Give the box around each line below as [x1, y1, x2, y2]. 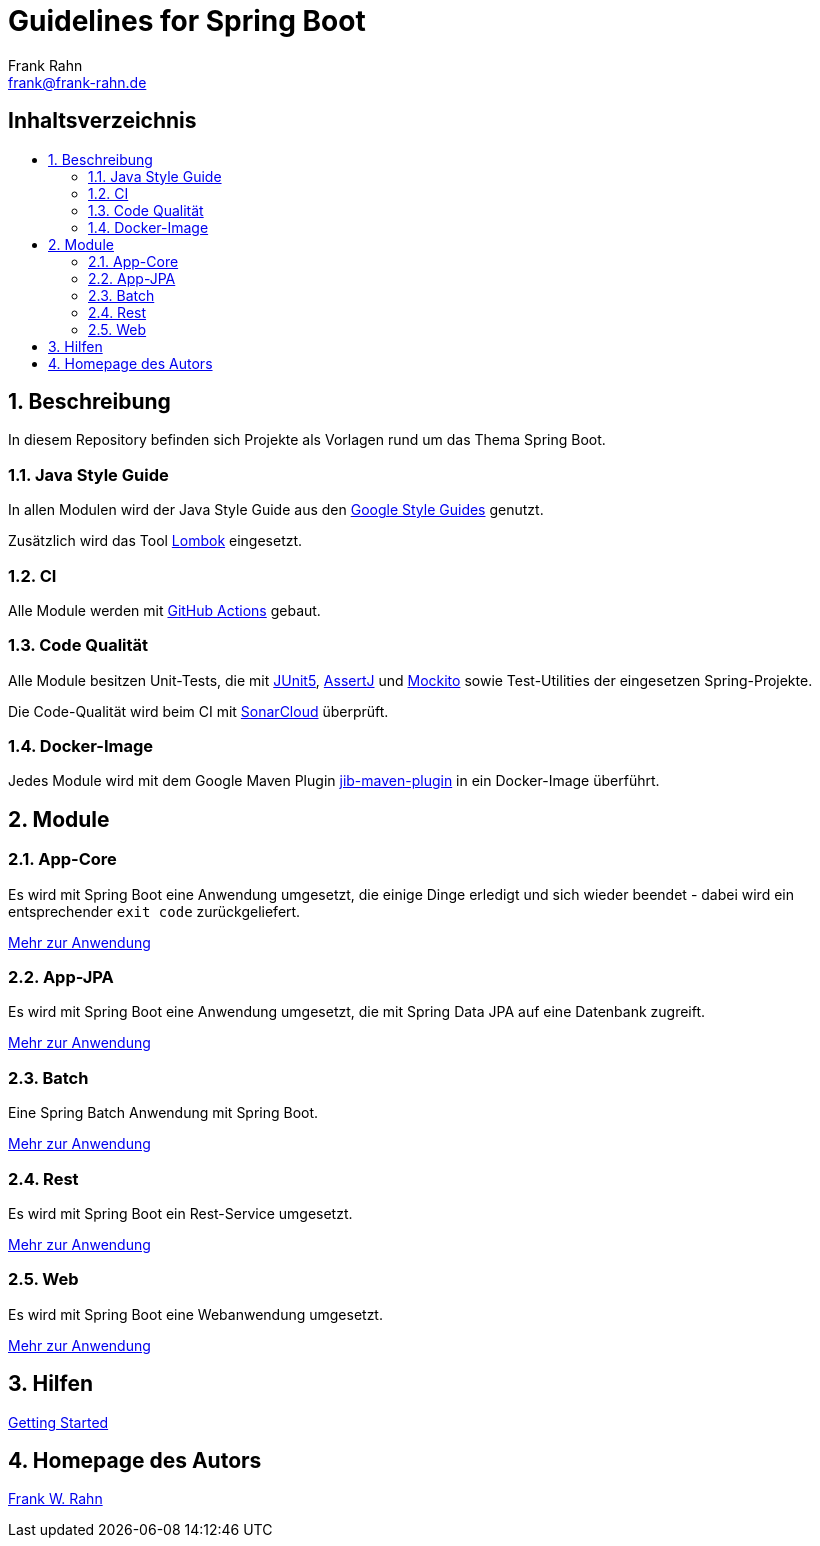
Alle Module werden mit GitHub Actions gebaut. [8, 601, 321, 619]
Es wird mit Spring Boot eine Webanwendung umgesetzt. [8, 1305, 383, 1323]
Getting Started [8, 1413, 109, 1431]
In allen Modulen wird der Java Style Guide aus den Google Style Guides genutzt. [8, 501, 544, 519]
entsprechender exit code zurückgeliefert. [8, 902, 301, 920]
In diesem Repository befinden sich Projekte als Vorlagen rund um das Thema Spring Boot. [8, 431, 606, 449]
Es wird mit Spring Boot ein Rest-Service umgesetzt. [8, 1204, 353, 1222]
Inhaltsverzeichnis [8, 108, 197, 134]
